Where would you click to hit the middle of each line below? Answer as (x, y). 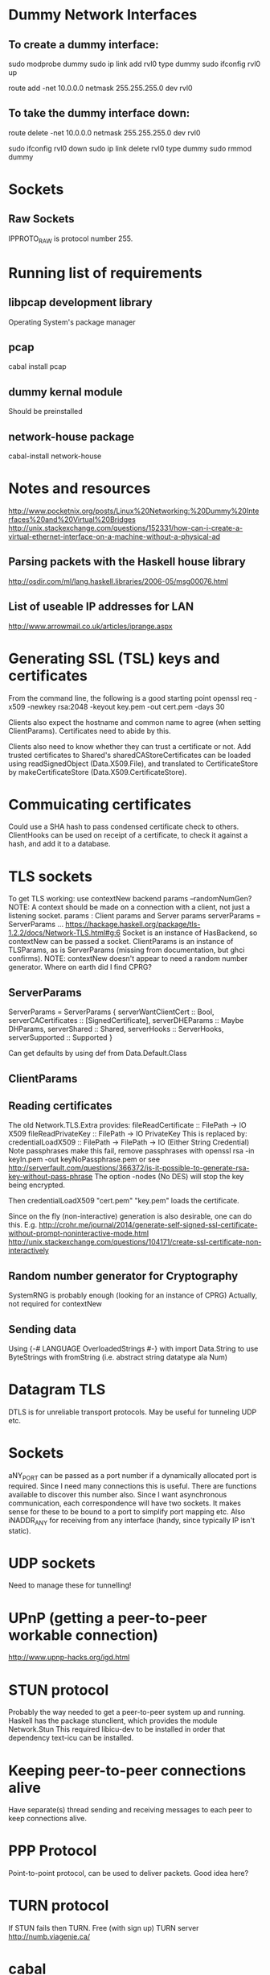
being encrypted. (37, 1185)
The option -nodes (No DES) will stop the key (169, 1177)
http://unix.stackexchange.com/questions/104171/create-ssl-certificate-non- (135, 1242)
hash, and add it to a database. (59, 844)
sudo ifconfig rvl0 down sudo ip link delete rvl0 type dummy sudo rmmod (130, 148)
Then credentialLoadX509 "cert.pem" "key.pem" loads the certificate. (124, 1201)
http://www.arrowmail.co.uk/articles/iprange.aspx (90, 626)
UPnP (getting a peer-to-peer (108, 1618)
